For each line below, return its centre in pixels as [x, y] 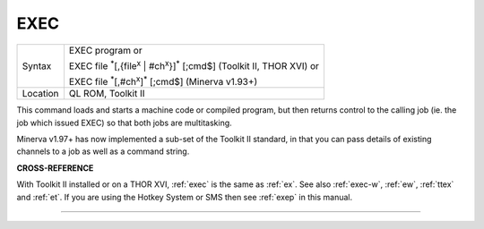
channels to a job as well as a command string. [103, 151]
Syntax [37, 65]
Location [40, 94]
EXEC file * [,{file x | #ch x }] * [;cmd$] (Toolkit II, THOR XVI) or [194, 65]
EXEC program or [105, 50]
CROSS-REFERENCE [55, 168]
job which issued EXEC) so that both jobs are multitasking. [124, 123]
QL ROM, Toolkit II [107, 94]
